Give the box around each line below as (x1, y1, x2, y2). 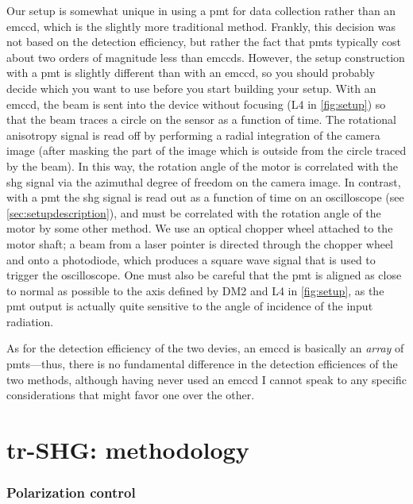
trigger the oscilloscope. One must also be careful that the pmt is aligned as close (6, 267, 402, 283)
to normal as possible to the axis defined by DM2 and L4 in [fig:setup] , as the (6, 282, 384, 298)
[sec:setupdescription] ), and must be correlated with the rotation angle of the (6, 204, 381, 221)
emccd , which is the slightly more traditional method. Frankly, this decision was (6, 17, 396, 34)
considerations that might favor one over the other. (6, 387, 255, 403)
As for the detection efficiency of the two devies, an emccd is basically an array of (6, 340, 404, 356)
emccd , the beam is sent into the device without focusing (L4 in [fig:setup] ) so (6, 95, 386, 112)
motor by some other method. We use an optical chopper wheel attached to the (6, 220, 393, 237)
